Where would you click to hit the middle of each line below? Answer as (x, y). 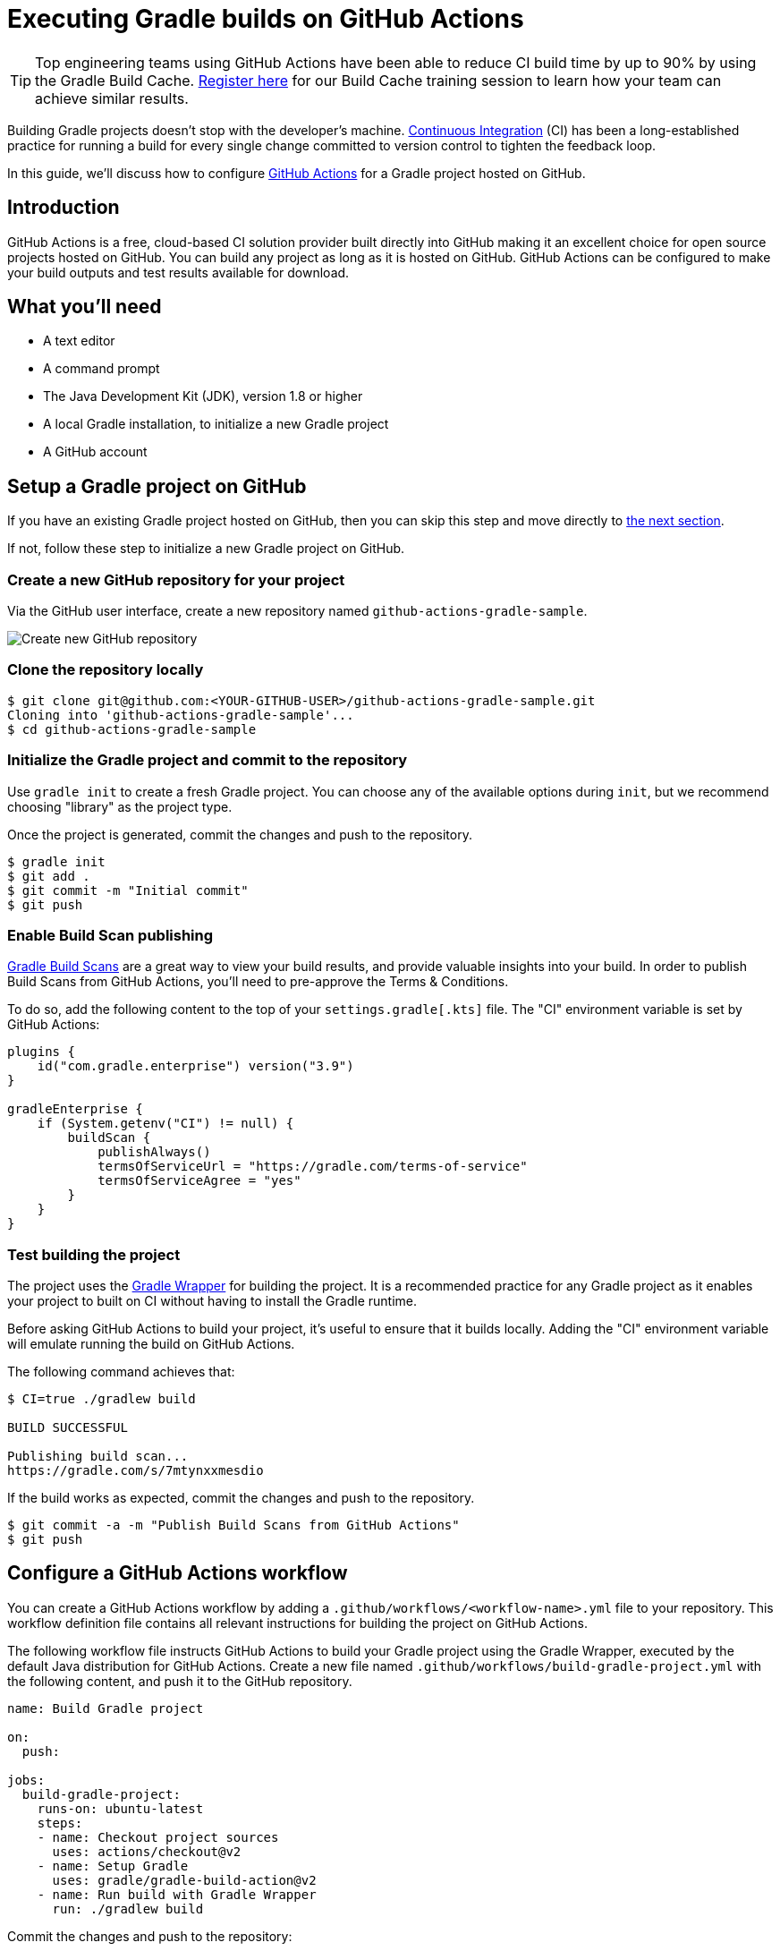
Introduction (64, 208)
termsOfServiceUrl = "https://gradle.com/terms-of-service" (313, 1167)
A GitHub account (95, 452)
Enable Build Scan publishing (110, 935)
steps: (60, 1823)
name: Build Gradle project (106, 1708)
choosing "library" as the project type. (120, 806)
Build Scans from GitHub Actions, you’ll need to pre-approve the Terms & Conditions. (258, 982)
